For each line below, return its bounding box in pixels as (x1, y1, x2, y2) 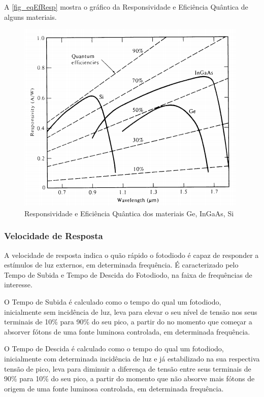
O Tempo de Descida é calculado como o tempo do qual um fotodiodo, (4, 343, 224, 354)
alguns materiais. (4, 11, 57, 22)
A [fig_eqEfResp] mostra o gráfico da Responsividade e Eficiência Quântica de (4, 2, 248, 12)
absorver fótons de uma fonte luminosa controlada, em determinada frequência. (4, 326, 250, 337)
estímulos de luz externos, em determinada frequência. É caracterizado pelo (4, 259, 239, 270)
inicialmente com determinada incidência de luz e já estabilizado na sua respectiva (4, 353, 260, 363)
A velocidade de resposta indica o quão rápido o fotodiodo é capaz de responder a (4, 249, 259, 260)
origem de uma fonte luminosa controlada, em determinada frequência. (4, 383, 224, 393)
